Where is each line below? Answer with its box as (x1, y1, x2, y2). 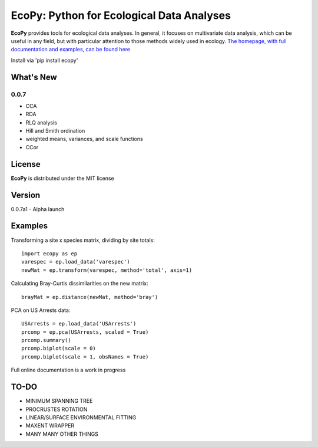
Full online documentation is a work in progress (11, 366, 126, 374)
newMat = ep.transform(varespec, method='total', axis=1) (21, 267, 193, 274)
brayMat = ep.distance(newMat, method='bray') (21, 294, 158, 300)
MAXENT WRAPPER (25, 422, 75, 429)
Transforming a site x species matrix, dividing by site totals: (11, 236, 155, 244)
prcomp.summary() (21, 337, 71, 344)
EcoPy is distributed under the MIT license (11, 175, 114, 182)
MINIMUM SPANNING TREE (25, 397, 93, 405)
